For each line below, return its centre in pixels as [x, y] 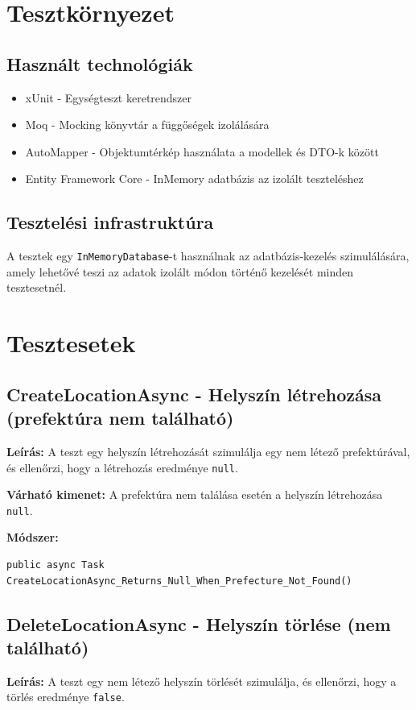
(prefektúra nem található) [120, 418]
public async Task [56, 565]
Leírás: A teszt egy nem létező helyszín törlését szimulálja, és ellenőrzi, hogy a [202, 681]
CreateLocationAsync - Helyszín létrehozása [194, 394]
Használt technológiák [100, 63]
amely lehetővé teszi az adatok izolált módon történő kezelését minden [180, 271]
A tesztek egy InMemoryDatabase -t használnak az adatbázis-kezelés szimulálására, [208, 256]
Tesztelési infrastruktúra [110, 222]
